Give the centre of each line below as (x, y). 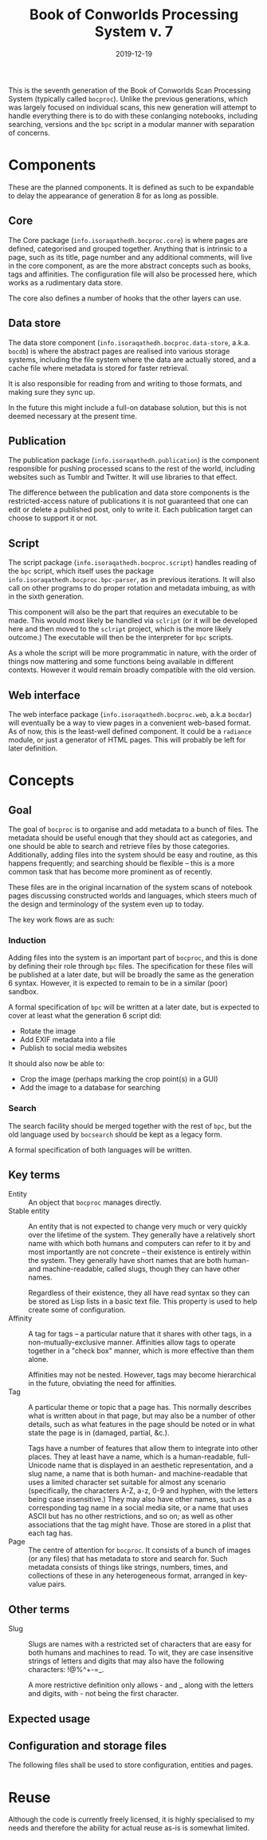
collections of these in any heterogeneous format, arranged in (130, 1575)
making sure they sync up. (52, 392)
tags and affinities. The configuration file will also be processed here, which (133, 274)
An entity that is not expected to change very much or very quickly (137, 1227)
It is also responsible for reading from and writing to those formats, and (125, 383)
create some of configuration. (77, 1310)
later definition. (33, 748)
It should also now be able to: (57, 1064)
